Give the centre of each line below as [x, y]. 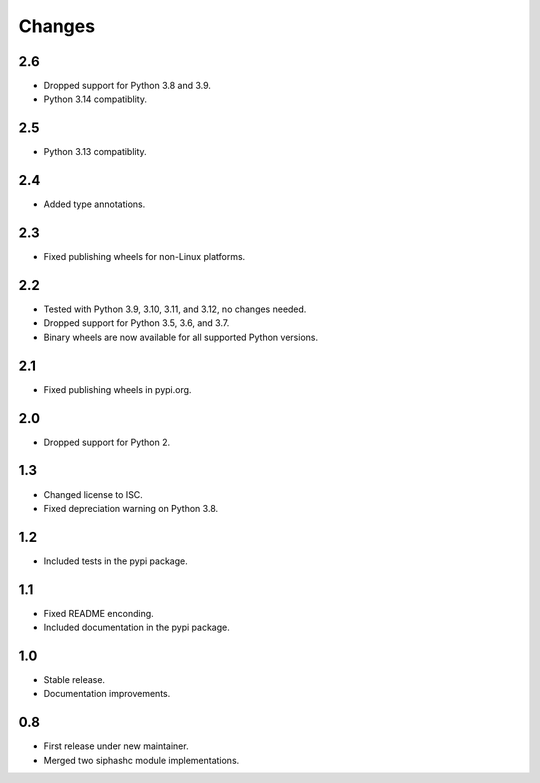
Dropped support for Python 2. [106, 442]
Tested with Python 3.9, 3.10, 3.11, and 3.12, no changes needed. [175, 309]
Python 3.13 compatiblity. [95, 152]
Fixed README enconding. [98, 613]
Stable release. [74, 680]
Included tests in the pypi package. [116, 561]
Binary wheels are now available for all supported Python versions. [181, 337]
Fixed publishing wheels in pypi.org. [117, 389]
